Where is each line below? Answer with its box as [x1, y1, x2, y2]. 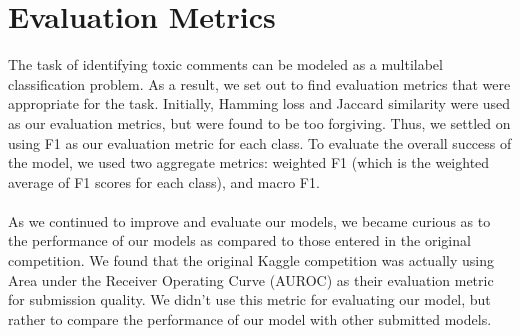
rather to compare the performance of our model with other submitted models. [8, 308, 492, 329]
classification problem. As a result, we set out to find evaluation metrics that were [8, 73, 511, 94]
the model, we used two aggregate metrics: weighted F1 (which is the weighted [8, 152, 490, 173]
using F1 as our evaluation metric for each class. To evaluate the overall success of [8, 132, 512, 153]
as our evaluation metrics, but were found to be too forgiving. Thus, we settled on [8, 112, 511, 133]
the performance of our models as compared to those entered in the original [8, 230, 471, 251]
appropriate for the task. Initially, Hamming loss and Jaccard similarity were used [8, 93, 511, 114]
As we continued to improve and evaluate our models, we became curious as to [8, 210, 491, 231]
